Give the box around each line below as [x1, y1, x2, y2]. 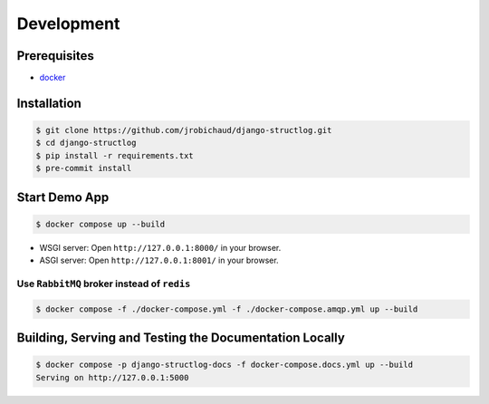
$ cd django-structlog [35, 138, 137, 149]
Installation [16, 95, 81, 111]
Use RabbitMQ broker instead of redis [16, 277, 191, 290]
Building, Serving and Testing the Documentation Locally [16, 331, 346, 346]
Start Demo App [16, 189, 110, 205]
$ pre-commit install [35, 163, 132, 174]
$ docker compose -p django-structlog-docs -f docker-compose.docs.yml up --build [35, 360, 414, 370]
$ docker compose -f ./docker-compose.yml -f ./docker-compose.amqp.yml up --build [35, 303, 418, 314]
